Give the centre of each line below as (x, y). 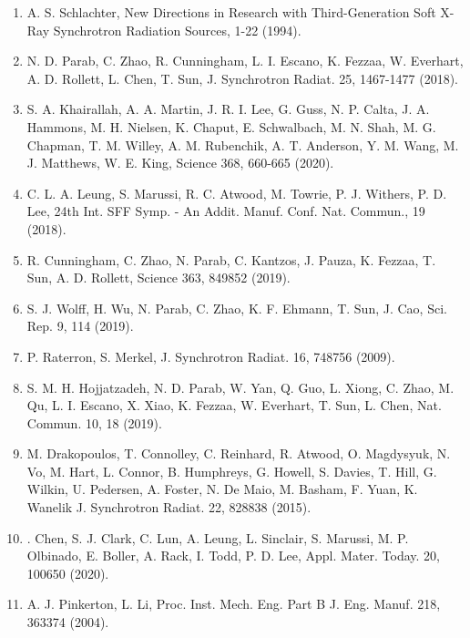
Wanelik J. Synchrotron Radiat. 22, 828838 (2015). (169, 507)
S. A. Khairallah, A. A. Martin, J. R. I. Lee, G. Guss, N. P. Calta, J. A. (228, 109)
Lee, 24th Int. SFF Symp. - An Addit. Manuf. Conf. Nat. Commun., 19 (226, 211)
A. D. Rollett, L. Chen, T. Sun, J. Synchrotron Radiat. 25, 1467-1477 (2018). (242, 78)
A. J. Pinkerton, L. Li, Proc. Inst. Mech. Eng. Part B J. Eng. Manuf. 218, (234, 604)
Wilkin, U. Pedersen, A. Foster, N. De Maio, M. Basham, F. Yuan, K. (222, 489)
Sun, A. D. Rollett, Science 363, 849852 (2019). (158, 278)
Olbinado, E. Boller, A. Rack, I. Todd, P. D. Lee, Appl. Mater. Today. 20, (233, 556)
